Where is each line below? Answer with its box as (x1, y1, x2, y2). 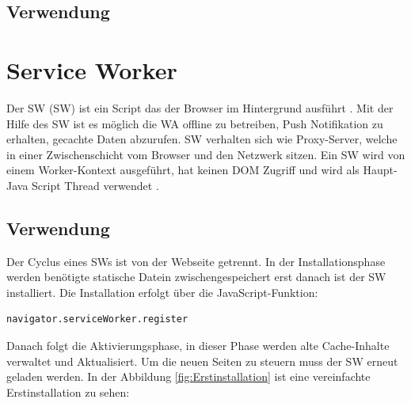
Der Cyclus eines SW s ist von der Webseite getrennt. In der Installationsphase (6, 253, 386, 269)
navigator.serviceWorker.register (6, 314, 188, 325)
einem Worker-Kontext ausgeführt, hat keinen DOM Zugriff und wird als (6, 162, 360, 178)
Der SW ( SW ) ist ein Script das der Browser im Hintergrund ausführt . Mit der (6, 99, 394, 116)
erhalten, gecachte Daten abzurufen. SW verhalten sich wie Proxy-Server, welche (6, 131, 398, 147)
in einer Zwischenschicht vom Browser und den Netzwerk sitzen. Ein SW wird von (6, 146, 405, 162)
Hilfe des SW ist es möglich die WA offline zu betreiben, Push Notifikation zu (6, 115, 383, 131)
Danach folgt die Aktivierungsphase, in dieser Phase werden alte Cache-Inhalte (6, 337, 390, 354)
